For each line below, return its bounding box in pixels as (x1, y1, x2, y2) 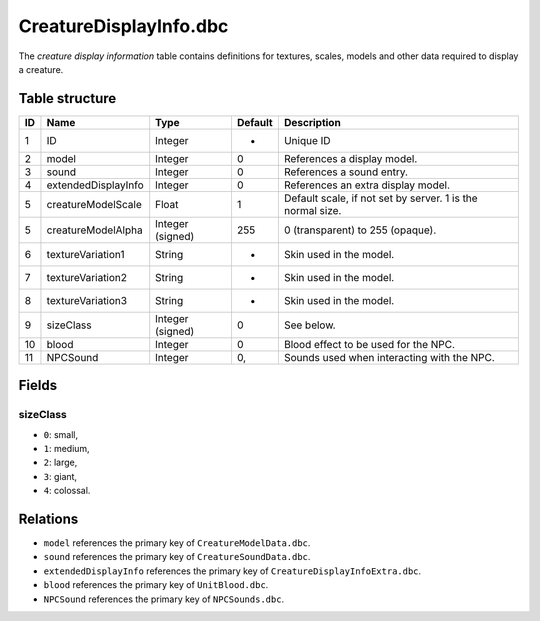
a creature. (18, 63, 64, 75)
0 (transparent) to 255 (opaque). (283, 223, 437, 237)
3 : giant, (43, 470, 78, 482)
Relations (18, 510, 79, 527)
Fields (18, 377, 58, 394)
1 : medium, (43, 443, 90, 454)
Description (283, 115, 342, 129)
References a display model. (283, 151, 418, 165)
